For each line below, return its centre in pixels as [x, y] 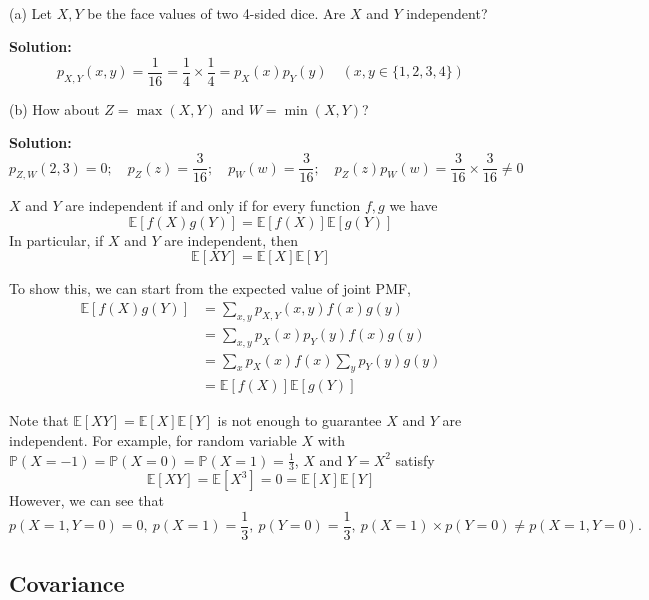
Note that [39, 420]
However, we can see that [86, 500]
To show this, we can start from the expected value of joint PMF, [210, 288]
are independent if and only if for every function [213, 205]
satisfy [415, 459]
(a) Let [30, 12]
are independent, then [231, 239]
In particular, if [56, 239]
